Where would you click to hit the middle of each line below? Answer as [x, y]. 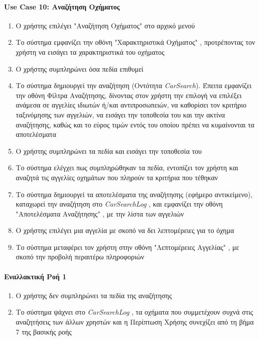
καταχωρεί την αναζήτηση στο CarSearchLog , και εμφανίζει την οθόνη [119, 204]
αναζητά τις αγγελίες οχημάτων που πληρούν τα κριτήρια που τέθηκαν [117, 177]
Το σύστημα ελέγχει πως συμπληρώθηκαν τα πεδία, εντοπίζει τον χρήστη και [127, 168]
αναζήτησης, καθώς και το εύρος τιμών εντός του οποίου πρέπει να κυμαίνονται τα [135, 124]
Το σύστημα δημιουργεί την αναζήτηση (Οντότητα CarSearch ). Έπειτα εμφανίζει [134, 85]
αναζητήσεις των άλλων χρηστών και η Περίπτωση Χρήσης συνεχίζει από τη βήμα [135, 322]
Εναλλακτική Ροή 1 [35, 276]
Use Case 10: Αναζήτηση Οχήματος [62, 6]
